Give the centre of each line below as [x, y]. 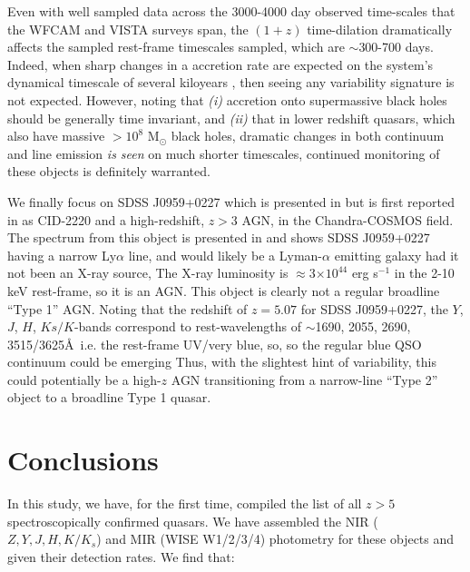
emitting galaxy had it [397, 255]
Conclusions [83, 460]
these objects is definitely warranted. [109, 171]
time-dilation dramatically [380, 29]
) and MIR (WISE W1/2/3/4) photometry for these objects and [275, 539]
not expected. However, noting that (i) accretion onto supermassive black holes [227, 99]
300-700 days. [396, 47]
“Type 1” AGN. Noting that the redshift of [127, 308]
